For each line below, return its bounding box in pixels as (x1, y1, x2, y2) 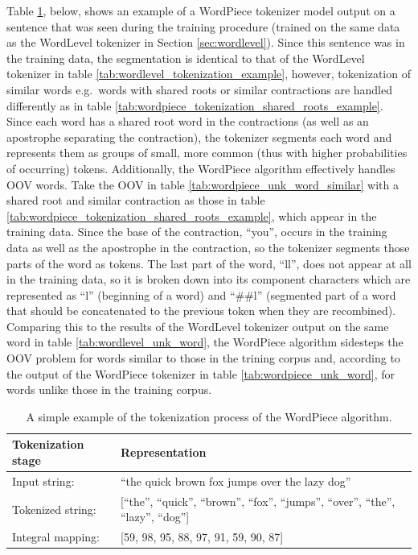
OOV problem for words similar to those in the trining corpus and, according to (6, 350, 400, 367)
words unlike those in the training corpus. (6, 381, 212, 398)
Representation (121, 444, 207, 461)
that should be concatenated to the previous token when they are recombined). (6, 302, 396, 319)
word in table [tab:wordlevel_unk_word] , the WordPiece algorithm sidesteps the (6, 333, 404, 350)
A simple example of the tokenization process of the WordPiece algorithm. (26, 408, 392, 425)
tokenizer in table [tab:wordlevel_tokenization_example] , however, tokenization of (6, 65, 411, 82)
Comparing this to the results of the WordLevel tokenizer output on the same (6, 317, 389, 334)
